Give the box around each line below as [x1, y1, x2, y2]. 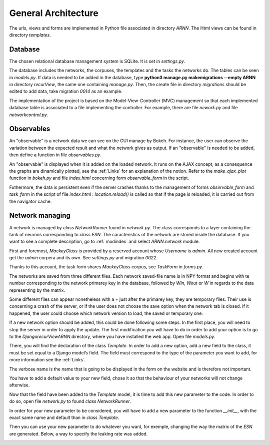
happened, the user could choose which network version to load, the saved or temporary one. [9, 310, 203, 316]
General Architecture [9, 8, 98, 19]
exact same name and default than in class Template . [9, 414, 119, 420]
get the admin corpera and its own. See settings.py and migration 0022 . [9, 255, 157, 261]
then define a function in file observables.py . [9, 152, 102, 158]
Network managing [9, 211, 71, 220]
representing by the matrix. [9, 287, 65, 293]
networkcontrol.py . [9, 112, 48, 118]
